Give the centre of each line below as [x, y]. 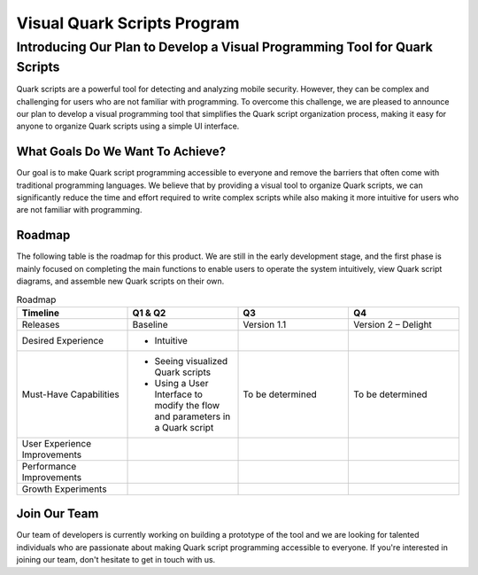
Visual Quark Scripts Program [128, 23]
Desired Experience [63, 340]
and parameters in [193, 416]
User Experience [57, 443]
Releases [41, 324]
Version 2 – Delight [393, 324]
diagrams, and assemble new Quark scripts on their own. [120, 281]
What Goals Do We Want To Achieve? [121, 152]
